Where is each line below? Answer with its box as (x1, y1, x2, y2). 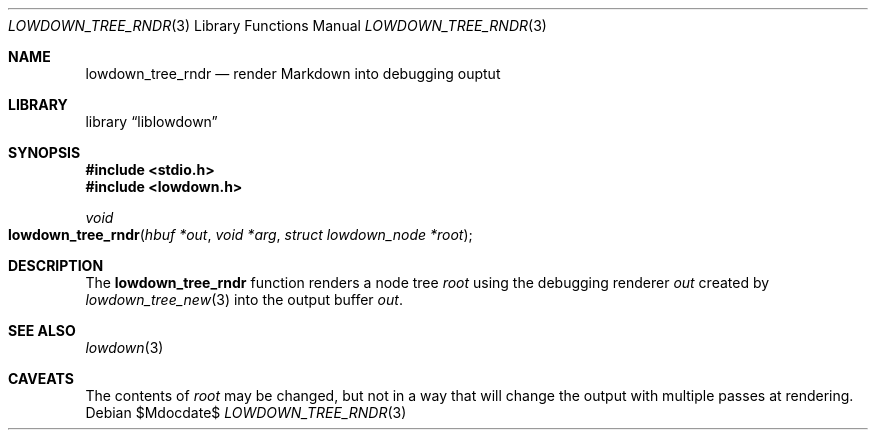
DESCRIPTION (8, 257, 104, 274)
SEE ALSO (8, 322, 76, 339)
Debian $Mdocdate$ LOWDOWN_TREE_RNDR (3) (85, 404, 407, 421)
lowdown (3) (85, 339, 164, 356)
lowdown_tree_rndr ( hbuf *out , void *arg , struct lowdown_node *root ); (8, 226, 473, 243)
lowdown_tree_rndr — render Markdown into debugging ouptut (85, 65, 501, 82)
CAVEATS (8, 370, 74, 387)
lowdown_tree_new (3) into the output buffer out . (85, 291, 403, 308)
